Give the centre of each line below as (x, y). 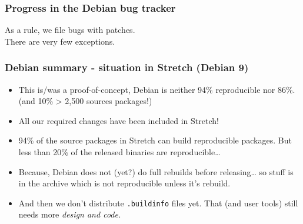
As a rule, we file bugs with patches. (70, 30)
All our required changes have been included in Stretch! (119, 120)
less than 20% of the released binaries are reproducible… (119, 152)
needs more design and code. (70, 214)
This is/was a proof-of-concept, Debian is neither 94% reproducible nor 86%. (157, 89)
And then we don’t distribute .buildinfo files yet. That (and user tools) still (158, 203)
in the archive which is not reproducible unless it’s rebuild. (124, 183)
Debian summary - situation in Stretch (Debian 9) (127, 67)
